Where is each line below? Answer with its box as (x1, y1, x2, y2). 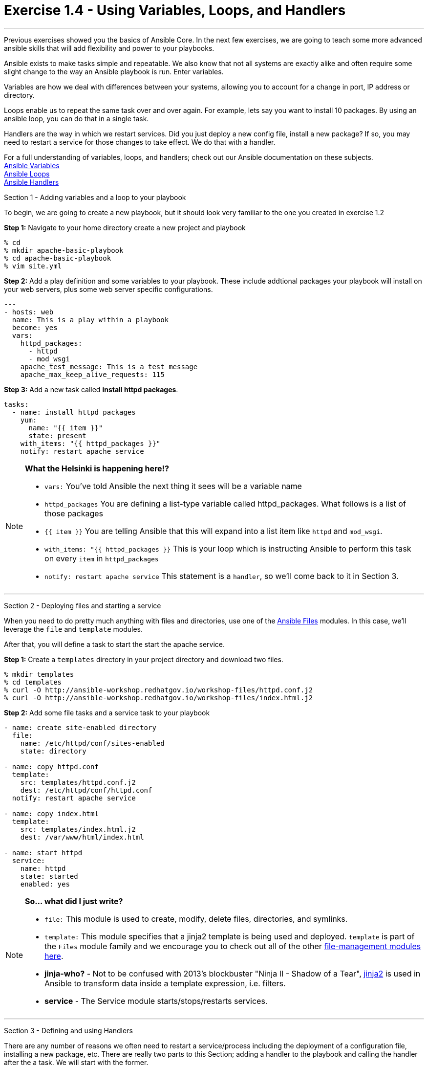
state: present (28, 431, 86, 440)
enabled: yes (20, 880, 70, 888)
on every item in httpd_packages (44, 553, 159, 563)
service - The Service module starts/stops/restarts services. (44, 996, 268, 1006)
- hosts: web (4, 308, 54, 316)
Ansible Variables (4, 161, 60, 170)
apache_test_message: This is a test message (20, 362, 198, 371)
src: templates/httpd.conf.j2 (20, 778, 136, 786)
